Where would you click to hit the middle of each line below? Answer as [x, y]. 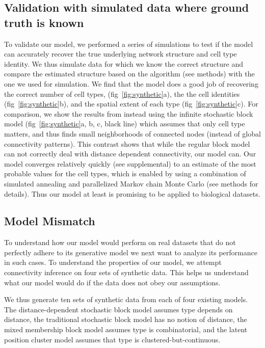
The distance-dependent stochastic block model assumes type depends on [118, 309]
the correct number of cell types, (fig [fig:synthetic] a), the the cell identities [122, 93]
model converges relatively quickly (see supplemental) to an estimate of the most [130, 163]
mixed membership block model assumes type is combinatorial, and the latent [126, 329]
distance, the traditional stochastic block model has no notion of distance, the [126, 319]
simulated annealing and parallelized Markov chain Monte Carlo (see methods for [131, 183]
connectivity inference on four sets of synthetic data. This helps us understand [126, 272]
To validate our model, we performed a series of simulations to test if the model [129, 44]
